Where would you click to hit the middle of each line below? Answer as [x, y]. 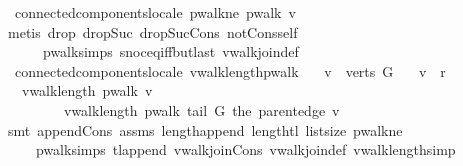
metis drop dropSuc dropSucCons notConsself [152, 31]
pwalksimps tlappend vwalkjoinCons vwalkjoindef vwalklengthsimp [245, 149]
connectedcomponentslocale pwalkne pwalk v [155, 12]
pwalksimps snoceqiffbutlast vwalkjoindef [170, 51]
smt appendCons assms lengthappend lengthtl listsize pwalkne [205, 129]
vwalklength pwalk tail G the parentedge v [201, 109]
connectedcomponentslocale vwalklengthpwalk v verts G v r [230, 70]
